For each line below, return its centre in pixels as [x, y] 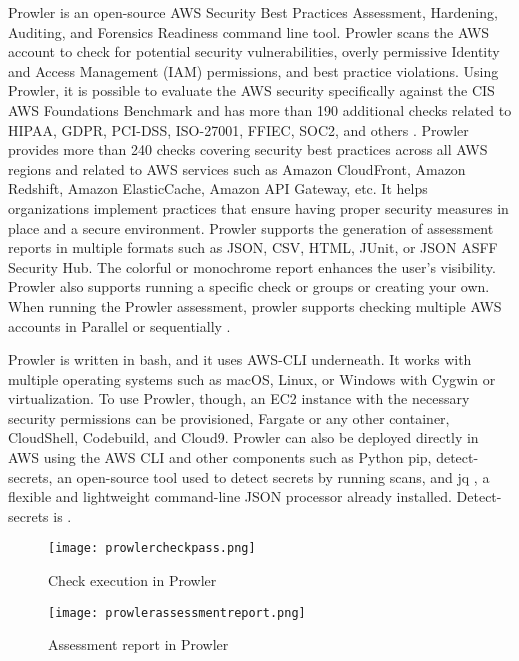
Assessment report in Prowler [138, 644]
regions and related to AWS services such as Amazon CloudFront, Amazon [237, 168]
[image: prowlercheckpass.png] [152, 548]
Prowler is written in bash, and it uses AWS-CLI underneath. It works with [240, 359]
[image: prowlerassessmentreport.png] [177, 612]
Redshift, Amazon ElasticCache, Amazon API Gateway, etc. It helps [218, 188]
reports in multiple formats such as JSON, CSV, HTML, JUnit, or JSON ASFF [253, 247]
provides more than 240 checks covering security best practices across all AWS [248, 149]
